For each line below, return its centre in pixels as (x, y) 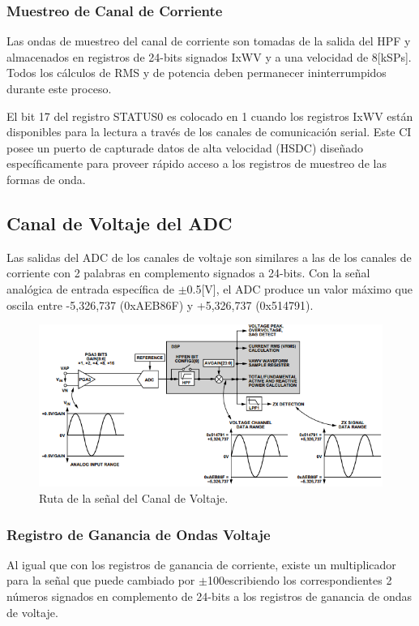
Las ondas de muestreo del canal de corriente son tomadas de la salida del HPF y (209, 41)
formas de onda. (46, 179)
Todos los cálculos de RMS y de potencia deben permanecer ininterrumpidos (197, 73)
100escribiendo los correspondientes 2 (299, 580)
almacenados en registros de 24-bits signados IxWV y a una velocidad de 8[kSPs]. (209, 56)
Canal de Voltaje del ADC (120, 223)
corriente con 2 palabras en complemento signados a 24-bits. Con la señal (188, 273)
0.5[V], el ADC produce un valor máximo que (299, 288)
